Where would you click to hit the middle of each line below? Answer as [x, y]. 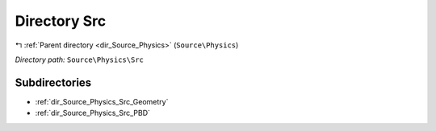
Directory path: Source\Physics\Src [80, 59]
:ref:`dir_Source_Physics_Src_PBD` [93, 113]
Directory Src [61, 21]
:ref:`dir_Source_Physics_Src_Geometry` [102, 101]
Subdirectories [53, 82]
